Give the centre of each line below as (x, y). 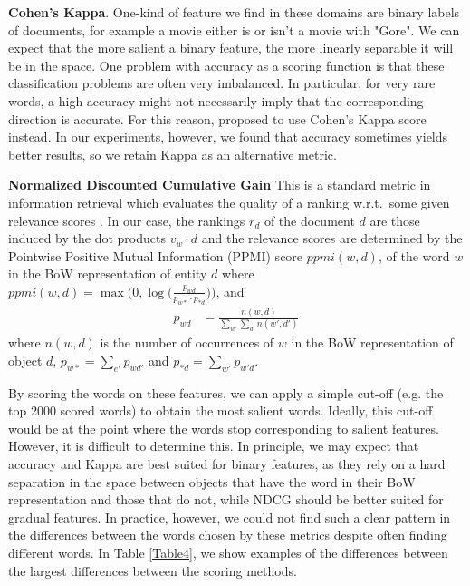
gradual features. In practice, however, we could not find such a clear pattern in (230, 517)
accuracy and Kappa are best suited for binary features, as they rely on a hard (227, 464)
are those (395, 220)
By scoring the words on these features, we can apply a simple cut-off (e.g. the (226, 392)
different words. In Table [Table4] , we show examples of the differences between (228, 552)
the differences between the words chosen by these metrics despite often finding (228, 535)
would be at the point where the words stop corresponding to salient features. (224, 428)
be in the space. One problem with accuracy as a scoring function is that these (226, 65)
